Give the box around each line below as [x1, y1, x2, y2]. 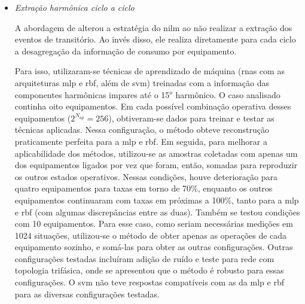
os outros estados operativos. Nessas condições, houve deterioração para [14, 170, 277, 183]
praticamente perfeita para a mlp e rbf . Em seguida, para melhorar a [14, 135, 267, 147]
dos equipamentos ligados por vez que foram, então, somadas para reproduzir [14, 159, 298, 171]
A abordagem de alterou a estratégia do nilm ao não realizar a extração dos [14, 21, 292, 34]
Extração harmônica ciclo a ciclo [14, 1, 135, 13]
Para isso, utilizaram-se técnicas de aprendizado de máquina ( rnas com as [14, 65, 285, 77]
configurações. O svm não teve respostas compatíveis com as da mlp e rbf [14, 276, 284, 288]
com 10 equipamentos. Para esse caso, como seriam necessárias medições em [14, 217, 293, 230]
